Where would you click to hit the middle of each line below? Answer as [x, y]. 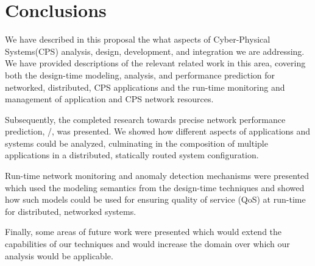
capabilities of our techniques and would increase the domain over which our [147, 244]
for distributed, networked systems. [71, 211]
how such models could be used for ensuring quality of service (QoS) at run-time [155, 199]
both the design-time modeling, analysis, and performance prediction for [140, 75]
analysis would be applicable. [59, 255]
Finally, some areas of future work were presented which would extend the [143, 232]
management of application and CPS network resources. [109, 99]
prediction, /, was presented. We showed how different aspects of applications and [158, 131]
